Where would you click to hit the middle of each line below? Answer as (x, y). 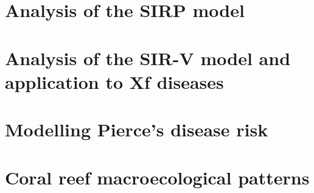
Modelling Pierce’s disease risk (137, 129)
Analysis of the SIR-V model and (148, 58)
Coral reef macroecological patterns (157, 177)
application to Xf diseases (114, 81)
